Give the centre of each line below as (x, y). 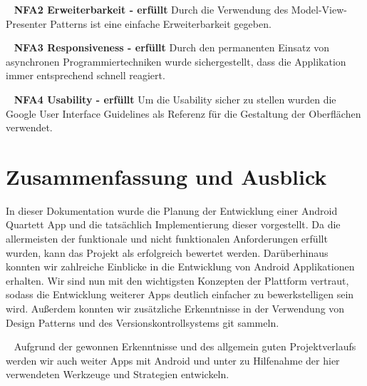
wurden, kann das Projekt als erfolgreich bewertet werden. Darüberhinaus (167, 252)
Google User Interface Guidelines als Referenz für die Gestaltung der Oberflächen (183, 113)
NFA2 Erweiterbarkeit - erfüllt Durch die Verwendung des (151, 9)
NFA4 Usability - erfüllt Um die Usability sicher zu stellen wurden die (175, 99)
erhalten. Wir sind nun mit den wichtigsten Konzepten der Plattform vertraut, (177, 280)
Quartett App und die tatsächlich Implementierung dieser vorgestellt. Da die (173, 224)
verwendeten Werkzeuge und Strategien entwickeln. (118, 374)
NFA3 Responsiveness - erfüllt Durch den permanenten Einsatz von (172, 47)
